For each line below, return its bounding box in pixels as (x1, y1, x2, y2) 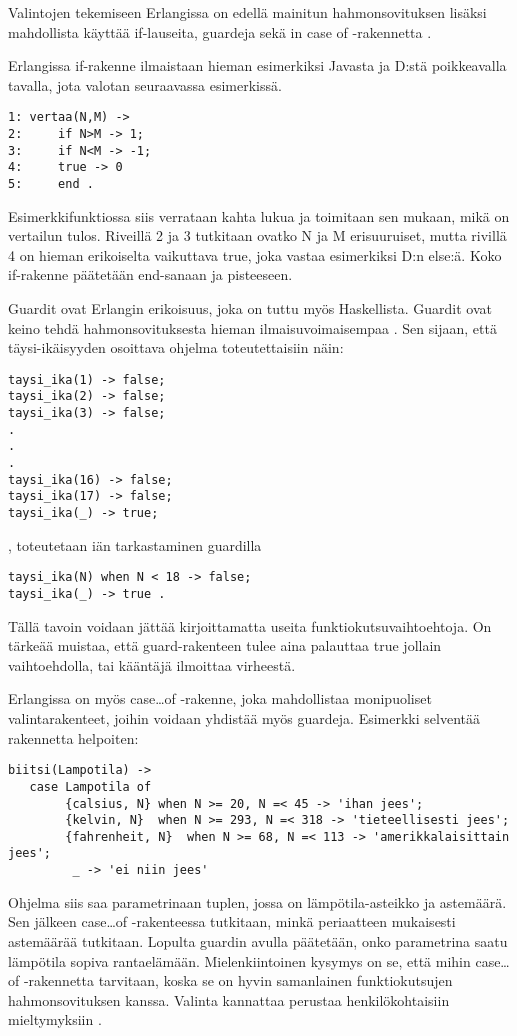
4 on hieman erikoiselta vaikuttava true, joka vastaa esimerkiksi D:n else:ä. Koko (8, 244, 502, 265)
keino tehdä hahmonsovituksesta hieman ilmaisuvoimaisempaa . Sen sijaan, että (8, 317, 497, 338)
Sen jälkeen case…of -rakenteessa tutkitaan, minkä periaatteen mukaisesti (8, 911, 456, 932)
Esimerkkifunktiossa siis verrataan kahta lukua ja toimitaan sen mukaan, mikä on (8, 205, 510, 226)
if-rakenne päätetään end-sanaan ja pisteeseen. (8, 264, 293, 285)
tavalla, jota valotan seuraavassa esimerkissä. (8, 74, 282, 95)
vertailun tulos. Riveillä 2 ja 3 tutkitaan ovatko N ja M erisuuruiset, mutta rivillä (8, 225, 507, 246)
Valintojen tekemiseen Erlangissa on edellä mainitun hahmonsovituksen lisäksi (8, 2, 487, 22)
